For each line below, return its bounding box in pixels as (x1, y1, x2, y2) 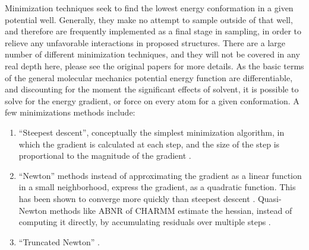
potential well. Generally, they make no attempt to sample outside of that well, (5, 13, 293, 25)
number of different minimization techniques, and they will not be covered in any (5, 48, 300, 60)
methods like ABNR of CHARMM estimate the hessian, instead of (49, 204, 292, 216)
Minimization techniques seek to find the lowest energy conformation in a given (5, 2, 294, 14)
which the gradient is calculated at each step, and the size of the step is (18, 137, 280, 150)
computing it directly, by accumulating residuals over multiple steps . (18, 216, 271, 228)
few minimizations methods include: (5, 106, 135, 118)
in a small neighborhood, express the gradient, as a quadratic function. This (18, 181, 296, 193)
